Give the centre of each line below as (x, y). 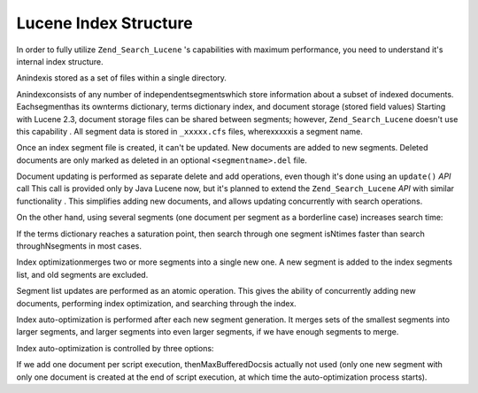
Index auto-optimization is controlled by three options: (115, 348)
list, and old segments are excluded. (82, 274)
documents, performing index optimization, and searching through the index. (156, 303)
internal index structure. (60, 61)
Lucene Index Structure (105, 23)
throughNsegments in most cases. (79, 246)
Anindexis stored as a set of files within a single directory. (122, 78)
